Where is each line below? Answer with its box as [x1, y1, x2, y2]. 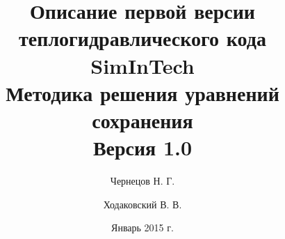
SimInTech [90, 51, 195, 79]
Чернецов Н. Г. [110, 174, 175, 188]
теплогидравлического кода [19, 24, 266, 52]
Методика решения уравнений [6, 78, 279, 107]
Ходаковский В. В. [103, 196, 182, 211]
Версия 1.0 [92, 133, 193, 162]
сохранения [92, 105, 193, 134]
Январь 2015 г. [111, 220, 174, 235]
